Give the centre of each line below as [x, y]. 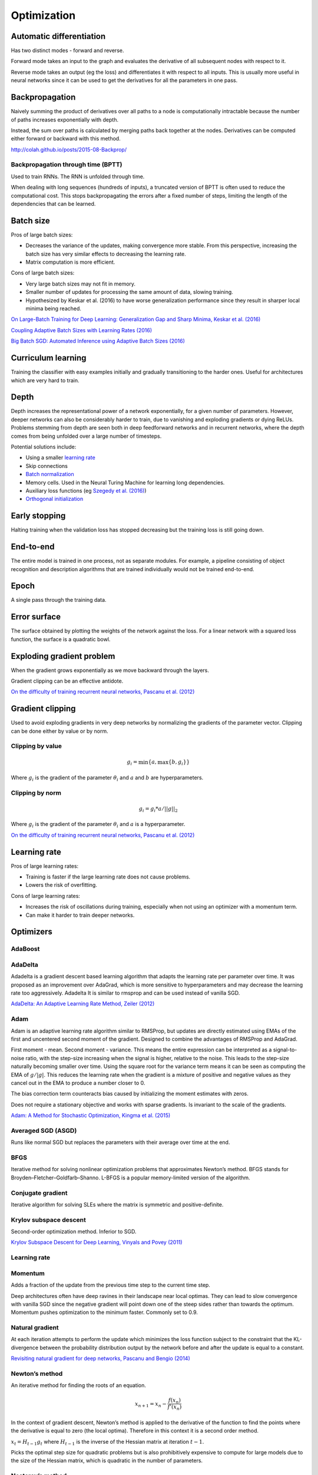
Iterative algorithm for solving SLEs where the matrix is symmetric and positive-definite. [117, 1204]
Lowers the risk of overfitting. [61, 885]
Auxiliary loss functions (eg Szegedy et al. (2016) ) [86, 490]
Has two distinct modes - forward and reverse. [67, 51]
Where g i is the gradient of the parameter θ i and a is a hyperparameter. [98, 825]
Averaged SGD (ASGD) [44, 1130]
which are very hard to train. [45, 380]
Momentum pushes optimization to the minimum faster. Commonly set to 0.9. [105, 1312]
